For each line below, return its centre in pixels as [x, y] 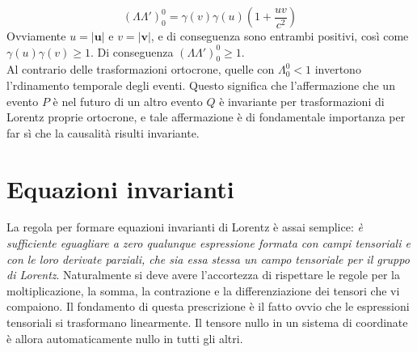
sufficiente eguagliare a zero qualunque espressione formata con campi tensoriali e [208, 243]
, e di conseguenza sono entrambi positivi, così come [280, 36]
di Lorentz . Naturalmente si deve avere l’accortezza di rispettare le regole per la [203, 275]
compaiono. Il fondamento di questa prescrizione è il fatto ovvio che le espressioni [208, 306]
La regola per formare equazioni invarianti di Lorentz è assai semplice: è [185, 227]
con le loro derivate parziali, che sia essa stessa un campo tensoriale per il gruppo [208, 259]
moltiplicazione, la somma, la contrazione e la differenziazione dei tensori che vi [203, 290]
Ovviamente [36, 36]
